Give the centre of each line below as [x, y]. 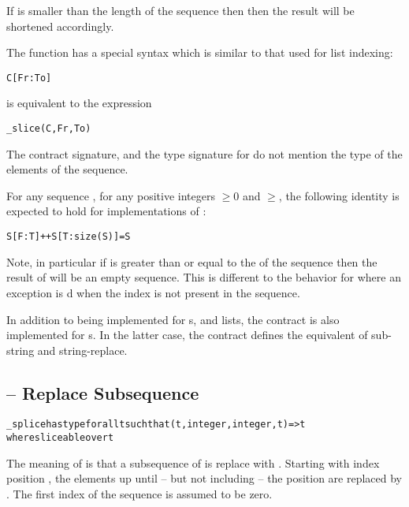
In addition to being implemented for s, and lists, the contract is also [173, 319]
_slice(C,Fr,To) [49, 129]
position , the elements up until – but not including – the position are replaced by [204, 478]
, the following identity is [339, 195]
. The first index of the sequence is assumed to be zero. [139, 493]
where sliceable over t [60, 438]
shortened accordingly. [60, 26]
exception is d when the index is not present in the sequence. [153, 292]
